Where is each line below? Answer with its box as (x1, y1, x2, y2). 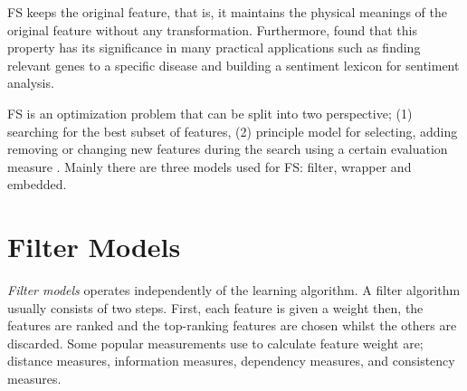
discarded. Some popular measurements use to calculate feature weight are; (7, 333, 424, 352)
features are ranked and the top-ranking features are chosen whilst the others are (7, 316, 457, 335)
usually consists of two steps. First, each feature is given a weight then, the (7, 298, 424, 317)
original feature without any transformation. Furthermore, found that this (7, 20, 418, 39)
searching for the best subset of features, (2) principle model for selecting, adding (7, 121, 458, 140)
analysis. (7, 73, 54, 92)
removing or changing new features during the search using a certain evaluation (7, 139, 448, 158)
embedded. (7, 175, 67, 194)
